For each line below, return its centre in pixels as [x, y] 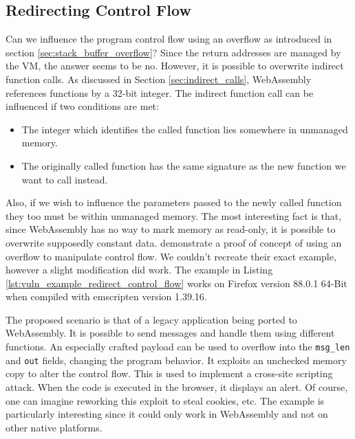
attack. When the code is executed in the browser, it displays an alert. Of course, [177, 386]
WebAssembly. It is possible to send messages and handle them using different [170, 333]
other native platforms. [54, 427]
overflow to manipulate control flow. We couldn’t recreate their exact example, [171, 256]
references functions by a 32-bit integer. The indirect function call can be [160, 92]
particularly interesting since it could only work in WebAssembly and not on [167, 414]
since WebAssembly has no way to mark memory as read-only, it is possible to [171, 229]
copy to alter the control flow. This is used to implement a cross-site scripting [169, 373]
